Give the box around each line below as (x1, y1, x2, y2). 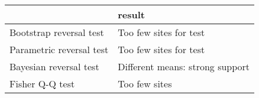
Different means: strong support (118, 60, 250, 73)
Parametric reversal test (9, 43, 109, 56)
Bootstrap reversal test (9, 25, 104, 39)
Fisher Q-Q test (9, 77, 75, 90)
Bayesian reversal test (9, 60, 99, 73)
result (118, 8, 145, 21)
